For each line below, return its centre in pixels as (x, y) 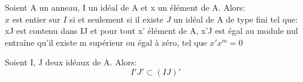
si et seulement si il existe (116, 19)
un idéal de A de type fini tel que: (236, 19)
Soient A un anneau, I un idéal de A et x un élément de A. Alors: (125, 7)
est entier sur (36, 19)
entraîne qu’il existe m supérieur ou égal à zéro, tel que (106, 42)
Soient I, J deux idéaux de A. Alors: (71, 62)
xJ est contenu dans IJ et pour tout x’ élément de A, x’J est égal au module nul (151, 31)
